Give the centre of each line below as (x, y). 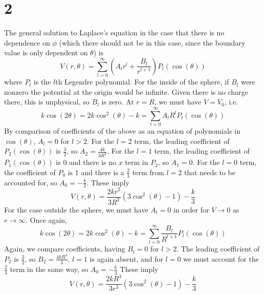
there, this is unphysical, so (47, 102)
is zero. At (118, 102)
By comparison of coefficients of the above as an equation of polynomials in (122, 131)
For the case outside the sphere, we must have (76, 209)
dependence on (27, 42)
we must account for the (221, 258)
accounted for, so (31, 182)
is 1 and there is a (96, 172)
